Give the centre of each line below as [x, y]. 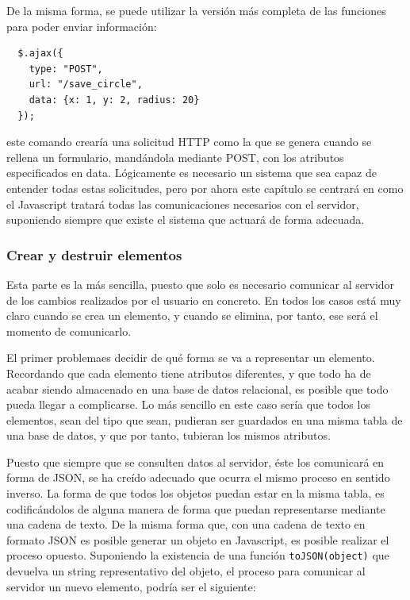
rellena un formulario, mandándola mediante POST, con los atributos [175, 157]
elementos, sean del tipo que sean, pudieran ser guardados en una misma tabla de [205, 419]
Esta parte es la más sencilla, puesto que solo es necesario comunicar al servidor [201, 284]
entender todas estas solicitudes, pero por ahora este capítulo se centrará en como [205, 188]
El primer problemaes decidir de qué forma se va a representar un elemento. [191, 358]
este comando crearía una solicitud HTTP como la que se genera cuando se [189, 142]
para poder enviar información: [82, 26]
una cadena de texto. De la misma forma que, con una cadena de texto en [186, 524]
